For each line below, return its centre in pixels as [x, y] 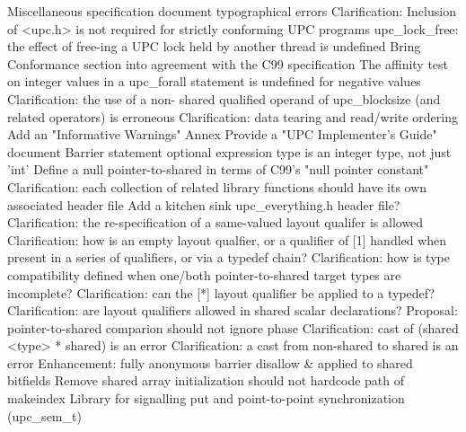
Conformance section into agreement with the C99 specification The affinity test [228, 63]
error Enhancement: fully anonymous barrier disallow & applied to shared [210, 362]
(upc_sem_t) [44, 415]
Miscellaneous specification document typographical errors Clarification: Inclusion [232, 11]
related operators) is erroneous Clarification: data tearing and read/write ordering [233, 116]
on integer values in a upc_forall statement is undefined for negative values [214, 81]
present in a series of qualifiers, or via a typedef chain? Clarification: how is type [229, 257]
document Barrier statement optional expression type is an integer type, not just [229, 151]
